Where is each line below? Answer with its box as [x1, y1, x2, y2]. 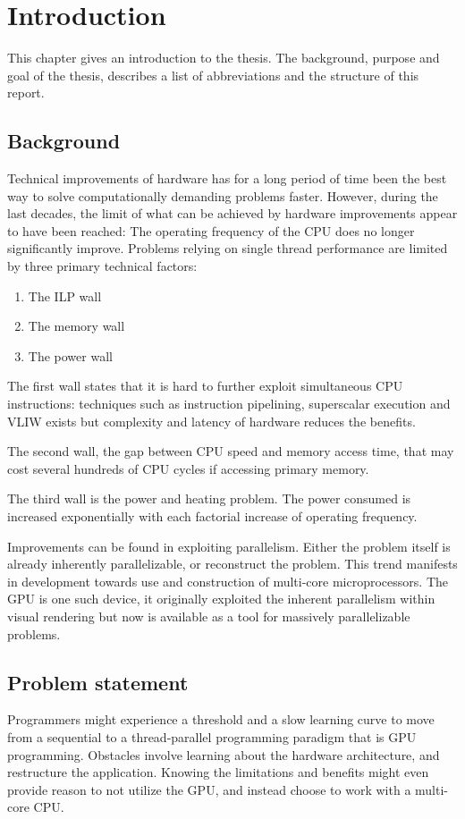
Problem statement [7, 668, 189, 696]
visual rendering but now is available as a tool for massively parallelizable [7, 606, 410, 625]
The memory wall [28, 317, 125, 335]
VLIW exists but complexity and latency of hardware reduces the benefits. [7, 411, 416, 430]
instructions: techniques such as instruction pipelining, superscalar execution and [7, 394, 451, 413]
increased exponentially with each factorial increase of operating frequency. [7, 507, 418, 526]
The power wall [28, 346, 113, 365]
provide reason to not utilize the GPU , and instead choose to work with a [7, 780, 411, 798]
